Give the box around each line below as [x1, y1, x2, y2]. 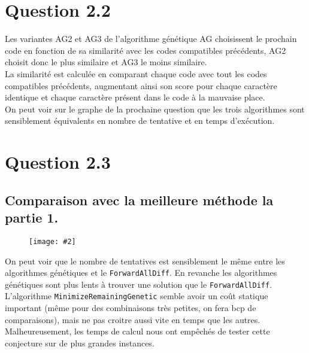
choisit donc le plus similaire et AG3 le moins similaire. [5, 56, 207, 68]
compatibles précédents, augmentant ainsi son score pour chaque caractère [5, 79, 277, 92]
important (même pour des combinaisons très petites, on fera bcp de [5, 302, 256, 314]
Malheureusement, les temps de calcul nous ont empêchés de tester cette [5, 325, 270, 337]
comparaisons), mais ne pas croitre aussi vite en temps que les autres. [5, 313, 260, 325]
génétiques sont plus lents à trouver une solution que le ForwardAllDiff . [5, 278, 272, 290]
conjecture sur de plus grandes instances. [5, 336, 154, 349]
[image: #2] [29, 237, 76, 246]
